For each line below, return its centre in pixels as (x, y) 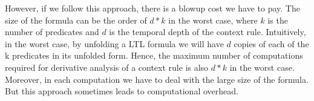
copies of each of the (271, 43)
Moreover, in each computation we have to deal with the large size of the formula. (157, 79)
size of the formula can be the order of (76, 20)
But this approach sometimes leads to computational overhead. (122, 91)
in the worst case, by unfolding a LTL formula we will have (114, 43)
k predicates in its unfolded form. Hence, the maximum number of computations (154, 55)
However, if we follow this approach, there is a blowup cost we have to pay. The (152, 8)
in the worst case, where (213, 20)
